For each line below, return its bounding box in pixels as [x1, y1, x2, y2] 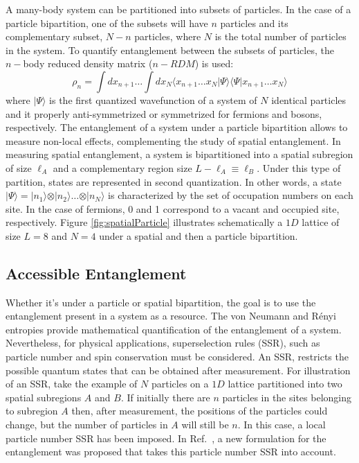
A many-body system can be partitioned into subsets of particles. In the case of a [6, 2, 351, 16]
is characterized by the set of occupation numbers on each [108, 188, 353, 202]
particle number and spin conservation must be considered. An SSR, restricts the [6, 349, 349, 364]
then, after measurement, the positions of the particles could [71, 403, 328, 418]
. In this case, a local [237, 417, 326, 432]
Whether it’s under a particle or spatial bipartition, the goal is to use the [6, 295, 316, 309]
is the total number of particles [214, 29, 347, 44]
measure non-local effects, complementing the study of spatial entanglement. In [6, 133, 341, 148]
